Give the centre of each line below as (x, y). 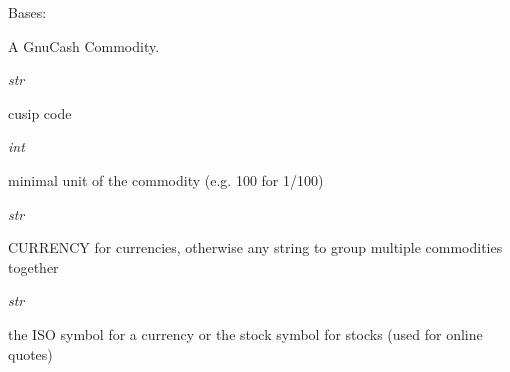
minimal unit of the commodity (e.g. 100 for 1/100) (166, 179)
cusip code (40, 112)
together (33, 266)
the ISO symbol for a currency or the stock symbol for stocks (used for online (245, 333)
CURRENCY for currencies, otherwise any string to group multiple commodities (255, 247)
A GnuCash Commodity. (84, 45)
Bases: (27, 12)
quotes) (30, 353)
